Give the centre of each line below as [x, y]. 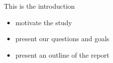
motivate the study [44, 22]
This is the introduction [39, 6]
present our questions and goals [62, 39]
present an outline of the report [62, 55]
